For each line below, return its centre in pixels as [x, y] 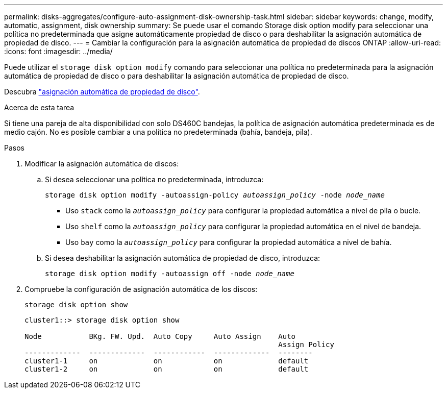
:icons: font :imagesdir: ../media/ [58, 51]
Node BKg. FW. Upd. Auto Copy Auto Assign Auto [160, 336]
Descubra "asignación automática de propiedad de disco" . [102, 92]
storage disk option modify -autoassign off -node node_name [170, 274]
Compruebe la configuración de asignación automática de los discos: [141, 289]
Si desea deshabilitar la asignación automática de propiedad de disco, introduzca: [183, 258]
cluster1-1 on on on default [167, 361]
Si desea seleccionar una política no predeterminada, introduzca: [154, 179]
